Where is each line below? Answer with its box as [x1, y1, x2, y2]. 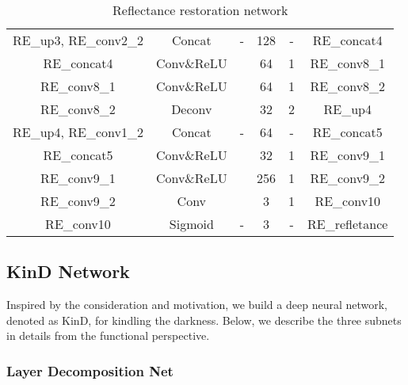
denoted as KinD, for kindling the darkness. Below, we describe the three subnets [6, 311, 402, 328]
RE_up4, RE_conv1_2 [13, 123, 143, 141]
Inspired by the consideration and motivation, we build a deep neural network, [6, 296, 388, 313]
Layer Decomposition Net [6, 360, 173, 380]
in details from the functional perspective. [6, 327, 210, 344]
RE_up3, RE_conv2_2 [13, 31, 143, 49]
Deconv [171, 100, 212, 118]
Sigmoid [169, 215, 214, 233]
